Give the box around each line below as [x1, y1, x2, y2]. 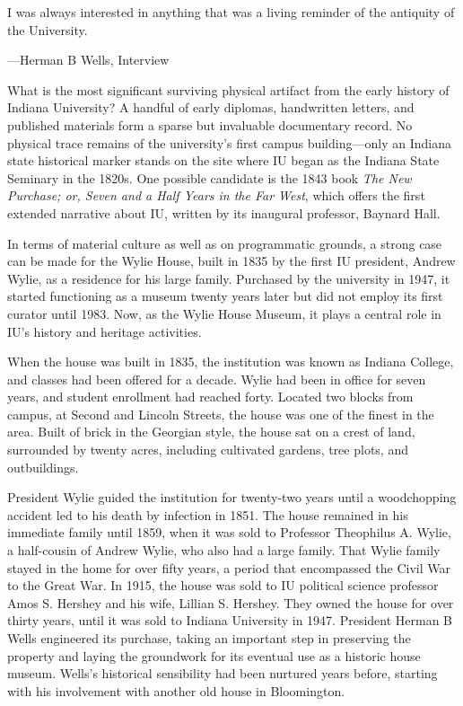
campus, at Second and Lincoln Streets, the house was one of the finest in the [7, 404, 434, 423]
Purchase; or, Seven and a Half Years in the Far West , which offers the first [7, 186, 425, 205]
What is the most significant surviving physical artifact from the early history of [7, 80, 450, 99]
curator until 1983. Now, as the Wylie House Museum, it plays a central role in [7, 304, 441, 322]
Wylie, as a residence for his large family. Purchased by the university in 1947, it [7, 269, 450, 287]
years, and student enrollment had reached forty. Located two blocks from [7, 387, 414, 406]
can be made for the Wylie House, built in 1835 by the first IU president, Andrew [7, 252, 456, 270]
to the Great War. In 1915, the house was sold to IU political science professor [7, 576, 439, 595]
